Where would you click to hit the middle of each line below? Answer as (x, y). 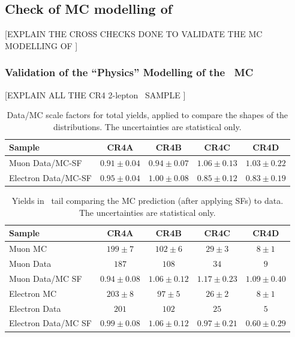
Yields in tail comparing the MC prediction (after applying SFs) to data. (147, 201)
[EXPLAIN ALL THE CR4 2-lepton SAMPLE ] (95, 94)
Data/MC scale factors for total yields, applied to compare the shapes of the (147, 115)
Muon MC (28, 249)
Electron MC (33, 293)
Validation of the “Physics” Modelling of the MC (129, 72)
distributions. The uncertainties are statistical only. (147, 126)
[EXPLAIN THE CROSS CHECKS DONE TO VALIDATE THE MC (134, 34)
